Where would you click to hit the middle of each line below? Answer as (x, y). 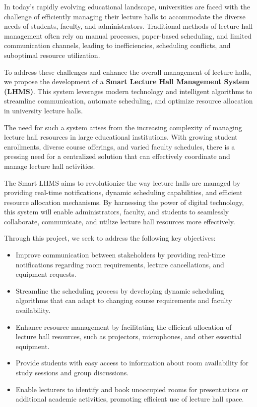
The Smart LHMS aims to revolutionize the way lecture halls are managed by (122, 182)
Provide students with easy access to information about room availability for (132, 363)
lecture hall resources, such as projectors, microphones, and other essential (128, 336)
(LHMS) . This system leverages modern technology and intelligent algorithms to (128, 91)
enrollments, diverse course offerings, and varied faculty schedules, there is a (120, 146)
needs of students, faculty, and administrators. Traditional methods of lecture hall (128, 26)
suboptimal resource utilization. (52, 55)
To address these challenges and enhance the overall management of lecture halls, (128, 72)
